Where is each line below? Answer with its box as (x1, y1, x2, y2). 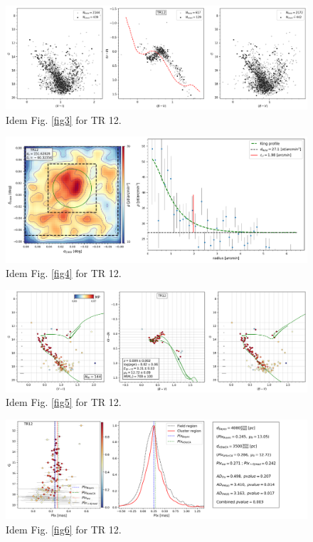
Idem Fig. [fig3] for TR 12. (6, 112, 122, 127)
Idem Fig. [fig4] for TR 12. (6, 265, 122, 280)
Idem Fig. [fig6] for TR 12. (6, 521, 122, 536)
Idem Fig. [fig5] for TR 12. (6, 395, 122, 410)
